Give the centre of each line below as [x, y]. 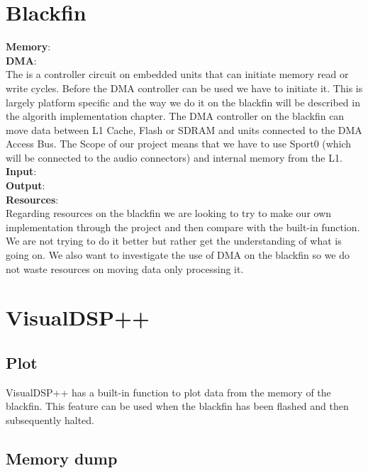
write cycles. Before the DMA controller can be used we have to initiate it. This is [184, 88]
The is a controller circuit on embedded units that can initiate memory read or [177, 74]
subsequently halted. [50, 419]
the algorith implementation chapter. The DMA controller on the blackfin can [175, 116]
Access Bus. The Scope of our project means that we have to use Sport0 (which [179, 144]
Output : [26, 185]
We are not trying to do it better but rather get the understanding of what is [174, 241]
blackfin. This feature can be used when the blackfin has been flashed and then [177, 406]
